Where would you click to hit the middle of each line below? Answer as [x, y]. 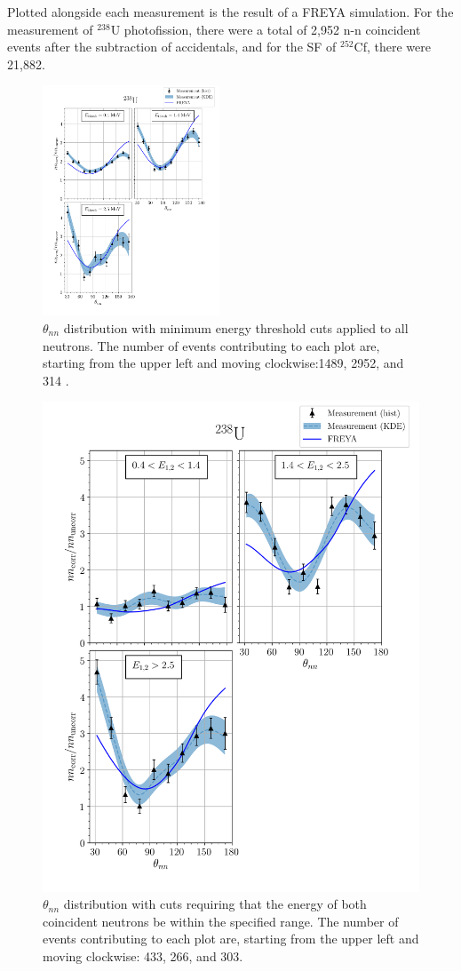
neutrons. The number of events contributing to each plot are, [211, 345]
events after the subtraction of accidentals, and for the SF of [172, 47]
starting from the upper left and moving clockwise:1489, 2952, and [223, 363]
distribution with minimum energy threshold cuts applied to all [236, 327]
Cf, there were [392, 47]
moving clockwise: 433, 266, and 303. [143, 955]
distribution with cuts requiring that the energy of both [215, 904]
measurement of [50, 29]
